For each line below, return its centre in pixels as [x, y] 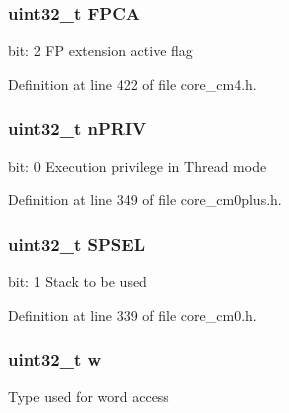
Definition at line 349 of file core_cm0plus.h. [145, 199]
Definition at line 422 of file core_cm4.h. [132, 83]
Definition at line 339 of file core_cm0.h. [132, 314]
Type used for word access [88, 396]
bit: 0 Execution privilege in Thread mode [137, 165]
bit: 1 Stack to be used [77, 281]
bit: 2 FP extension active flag [100, 50]
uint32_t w [55, 359]
